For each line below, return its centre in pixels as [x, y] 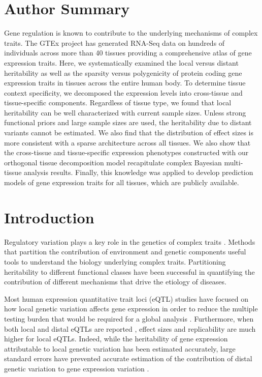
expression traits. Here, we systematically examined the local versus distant [121, 62]
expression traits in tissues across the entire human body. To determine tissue [125, 83]
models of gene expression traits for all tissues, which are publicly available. [122, 182]
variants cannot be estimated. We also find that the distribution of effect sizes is [129, 133]
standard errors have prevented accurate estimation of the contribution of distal [128, 358]
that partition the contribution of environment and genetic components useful [125, 252]
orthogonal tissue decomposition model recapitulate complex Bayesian [113, 162]
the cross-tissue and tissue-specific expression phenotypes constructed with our [126, 152]
